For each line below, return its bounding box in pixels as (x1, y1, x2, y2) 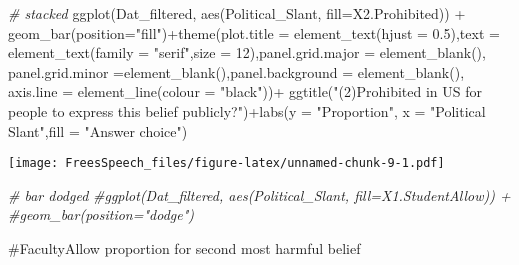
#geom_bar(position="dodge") (8, 204, 195, 225)
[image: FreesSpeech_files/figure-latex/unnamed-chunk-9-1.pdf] (8, 156, 445, 171)
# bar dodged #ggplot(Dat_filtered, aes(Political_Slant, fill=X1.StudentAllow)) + (8, 184, 511, 205)
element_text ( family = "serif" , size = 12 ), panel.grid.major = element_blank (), (8, 42, 486, 63)
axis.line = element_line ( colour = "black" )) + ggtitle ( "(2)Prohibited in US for (8, 81, 482, 102)
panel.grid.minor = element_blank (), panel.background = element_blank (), (8, 61, 465, 82)
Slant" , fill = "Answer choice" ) (8, 120, 188, 141)
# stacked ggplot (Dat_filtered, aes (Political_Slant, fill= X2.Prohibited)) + (8, 3, 466, 23)
